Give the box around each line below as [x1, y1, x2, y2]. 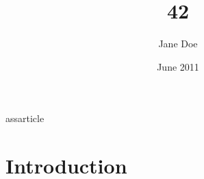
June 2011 [157, 59, 199, 73]
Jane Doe [158, 36, 198, 51]
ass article [5, 111, 44, 126]
